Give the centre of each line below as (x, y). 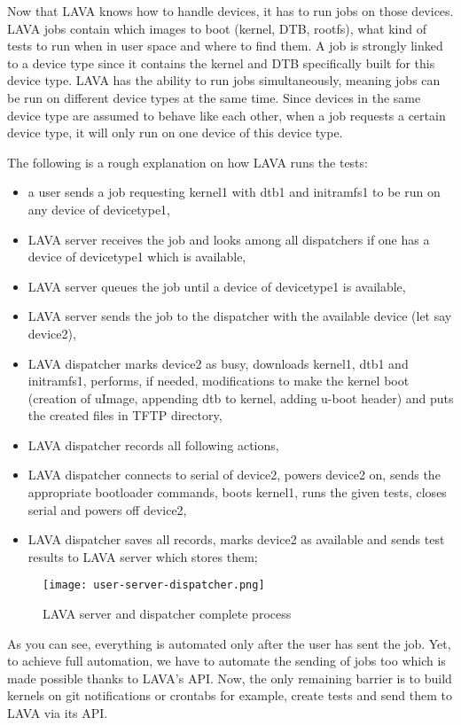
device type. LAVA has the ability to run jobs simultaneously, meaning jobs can (224, 80)
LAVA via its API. (58, 713)
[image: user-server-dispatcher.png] (154, 585)
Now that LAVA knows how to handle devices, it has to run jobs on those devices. (230, 11)
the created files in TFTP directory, (125, 415)
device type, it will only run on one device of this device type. (175, 133)
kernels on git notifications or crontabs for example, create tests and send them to (230, 695)
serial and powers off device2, (107, 509)
